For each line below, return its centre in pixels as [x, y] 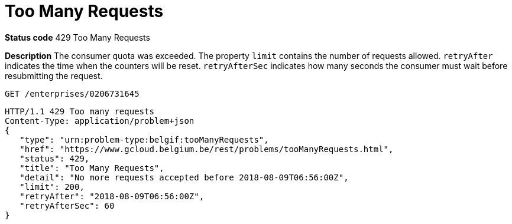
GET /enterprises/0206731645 [72, 93]
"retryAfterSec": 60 [67, 205]
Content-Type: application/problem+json [100, 121]
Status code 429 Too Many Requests [77, 37]
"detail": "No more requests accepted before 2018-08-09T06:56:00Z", [184, 177]
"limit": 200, [52, 187]
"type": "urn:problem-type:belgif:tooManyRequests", [144, 139]
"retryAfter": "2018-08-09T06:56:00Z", [112, 196]
